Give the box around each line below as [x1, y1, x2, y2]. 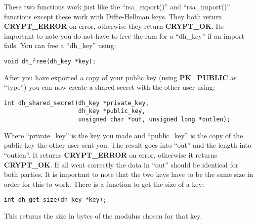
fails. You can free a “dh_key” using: [4, 40, 116, 51]
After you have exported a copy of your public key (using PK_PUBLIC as [4, 72, 237, 82]
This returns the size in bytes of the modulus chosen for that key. [4, 211, 202, 221]
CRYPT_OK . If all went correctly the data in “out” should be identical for [4, 159, 239, 169]
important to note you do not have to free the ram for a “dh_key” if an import [4, 30, 244, 41]
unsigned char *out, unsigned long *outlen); [78, 116, 231, 123]
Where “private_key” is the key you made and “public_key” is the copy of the [4, 130, 243, 140]
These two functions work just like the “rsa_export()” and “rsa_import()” [4, 1, 230, 11]
